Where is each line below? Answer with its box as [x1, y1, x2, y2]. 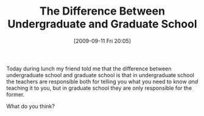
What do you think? [6, 102, 55, 110]
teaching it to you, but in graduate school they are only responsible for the [6, 84, 192, 92]
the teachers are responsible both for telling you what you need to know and [6, 78, 199, 85]
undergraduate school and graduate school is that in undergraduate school [6, 71, 195, 78]
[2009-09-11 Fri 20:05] [74, 37, 131, 44]
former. [6, 90, 25, 98]
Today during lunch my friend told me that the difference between [6, 65, 172, 72]
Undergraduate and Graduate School [7, 17, 197, 31]
